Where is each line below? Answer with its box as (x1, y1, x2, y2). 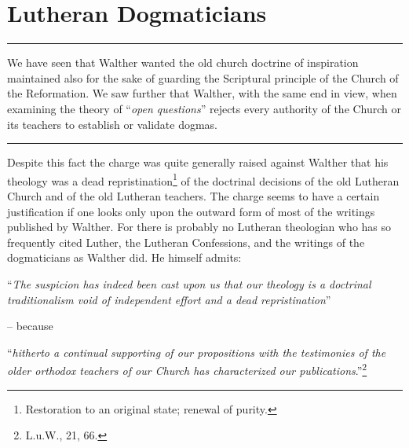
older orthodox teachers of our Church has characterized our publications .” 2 (7, 360, 367, 378)
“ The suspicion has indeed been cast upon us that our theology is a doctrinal (7, 275, 371, 292)
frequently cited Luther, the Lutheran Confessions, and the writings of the (7, 233, 365, 250)
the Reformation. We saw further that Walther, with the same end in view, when (7, 85, 397, 101)
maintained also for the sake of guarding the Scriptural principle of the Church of (7, 69, 399, 86)
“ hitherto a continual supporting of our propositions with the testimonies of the (7, 343, 386, 360)
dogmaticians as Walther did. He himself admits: (7, 249, 242, 266)
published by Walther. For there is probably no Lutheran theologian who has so (7, 218, 392, 235)
